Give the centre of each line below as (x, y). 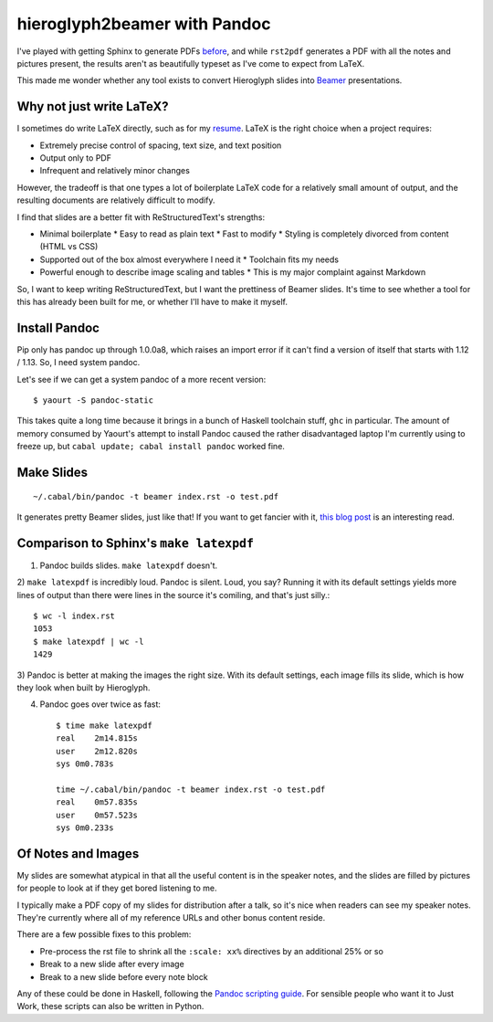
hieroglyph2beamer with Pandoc (144, 24)
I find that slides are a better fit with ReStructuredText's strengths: (141, 217)
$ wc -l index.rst (74, 616)
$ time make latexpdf (104, 725)
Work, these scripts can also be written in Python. (110, 1006)
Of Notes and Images (78, 853)
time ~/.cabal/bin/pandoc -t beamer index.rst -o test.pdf (191, 789)
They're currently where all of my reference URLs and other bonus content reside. (171, 917)
